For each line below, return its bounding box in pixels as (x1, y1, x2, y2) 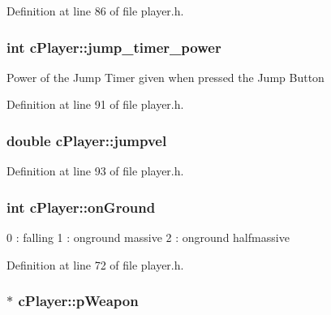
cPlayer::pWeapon (18, 291, 139, 311)
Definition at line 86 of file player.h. (6, 2, 184, 19)
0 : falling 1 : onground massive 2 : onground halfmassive (6, 229, 290, 246)
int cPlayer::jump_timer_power (6, 37, 221, 57)
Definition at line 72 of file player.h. (6, 256, 184, 273)
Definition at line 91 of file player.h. (6, 96, 184, 113)
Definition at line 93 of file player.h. (6, 162, 184, 179)
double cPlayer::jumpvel (6, 130, 167, 150)
